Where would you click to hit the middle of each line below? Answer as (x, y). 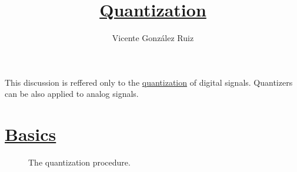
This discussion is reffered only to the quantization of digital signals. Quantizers (149, 82)
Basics (31, 134)
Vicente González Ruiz (153, 38)
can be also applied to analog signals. (72, 94)
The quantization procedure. (79, 162)
